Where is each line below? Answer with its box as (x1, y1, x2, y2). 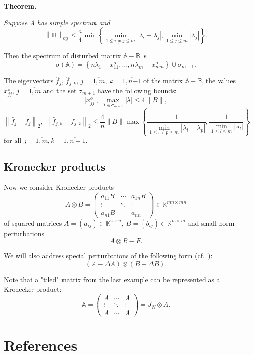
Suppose (4, 17, 28, 27)
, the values (202, 75, 236, 86)
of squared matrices (4, 217, 62, 228)
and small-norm (188, 217, 235, 228)
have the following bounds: (97, 85, 177, 95)
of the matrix (143, 75, 183, 86)
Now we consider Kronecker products (4, 182, 114, 192)
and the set (43, 85, 77, 95)
